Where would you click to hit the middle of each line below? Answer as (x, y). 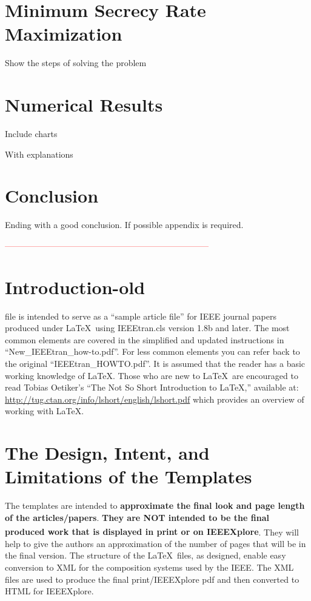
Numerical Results (84, 105)
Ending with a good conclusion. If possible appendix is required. (124, 225)
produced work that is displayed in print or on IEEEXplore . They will (152, 532)
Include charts (31, 134)
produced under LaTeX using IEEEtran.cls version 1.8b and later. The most (147, 328)
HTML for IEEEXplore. (49, 591)
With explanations (39, 154)
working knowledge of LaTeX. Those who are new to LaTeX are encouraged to (152, 375)
